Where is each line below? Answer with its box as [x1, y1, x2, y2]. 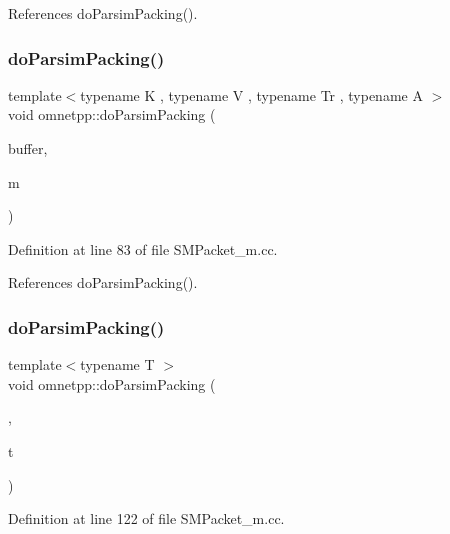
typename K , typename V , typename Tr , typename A [80, 84, 423, 105]
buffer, [8, 138, 48, 158]
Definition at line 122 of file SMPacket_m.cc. [8, 508, 285, 529]
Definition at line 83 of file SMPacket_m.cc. [8, 238, 278, 259]
